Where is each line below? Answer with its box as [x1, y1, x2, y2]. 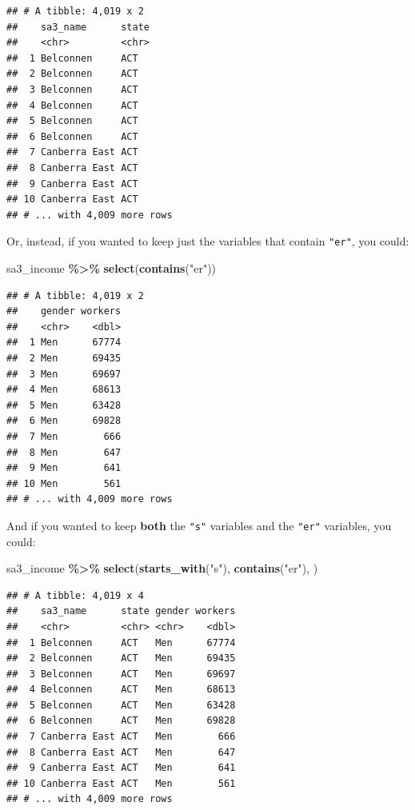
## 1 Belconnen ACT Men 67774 [6, 636, 236, 648]
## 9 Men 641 [6, 462, 122, 474]
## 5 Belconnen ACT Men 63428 [6, 699, 236, 711]
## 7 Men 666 [6, 430, 122, 442]
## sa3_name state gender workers [6, 605, 236, 617]
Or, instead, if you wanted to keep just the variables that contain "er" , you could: [6, 233, 409, 249]
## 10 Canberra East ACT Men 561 [6, 777, 236, 789]
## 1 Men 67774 [6, 337, 122, 349]
